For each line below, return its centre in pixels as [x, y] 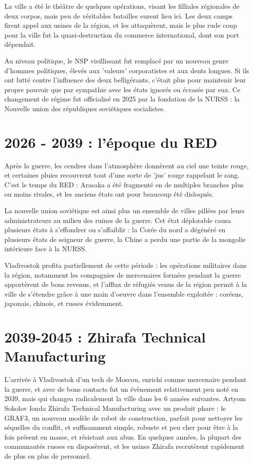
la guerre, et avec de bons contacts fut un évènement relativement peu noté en [121, 389]
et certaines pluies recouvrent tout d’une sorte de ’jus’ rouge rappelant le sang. [122, 175]
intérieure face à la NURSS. [46, 249]
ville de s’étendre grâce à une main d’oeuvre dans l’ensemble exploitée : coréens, [124, 293]
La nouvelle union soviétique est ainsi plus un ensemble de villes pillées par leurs [125, 211]
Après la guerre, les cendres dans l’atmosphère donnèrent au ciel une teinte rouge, [127, 165]
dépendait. [20, 44]
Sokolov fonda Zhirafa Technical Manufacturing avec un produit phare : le [115, 408]
